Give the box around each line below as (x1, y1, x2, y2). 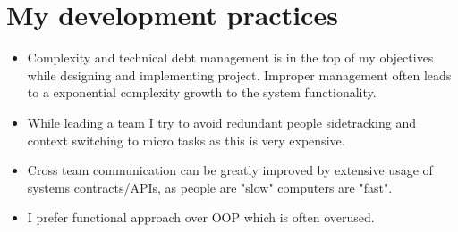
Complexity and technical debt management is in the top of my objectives (27, 48, 434, 67)
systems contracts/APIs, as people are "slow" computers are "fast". (27, 178, 393, 196)
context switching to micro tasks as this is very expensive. (27, 130, 345, 149)
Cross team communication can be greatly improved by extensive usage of (27, 161, 433, 179)
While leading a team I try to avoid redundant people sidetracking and (27, 112, 417, 131)
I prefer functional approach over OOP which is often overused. (27, 208, 375, 227)
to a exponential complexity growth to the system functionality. (27, 83, 377, 102)
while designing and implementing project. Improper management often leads (27, 65, 452, 84)
